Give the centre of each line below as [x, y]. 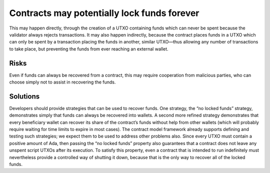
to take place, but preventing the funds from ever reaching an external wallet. [89, 49]
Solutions [24, 96]
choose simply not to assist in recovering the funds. [62, 82]
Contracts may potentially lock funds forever [104, 13]
